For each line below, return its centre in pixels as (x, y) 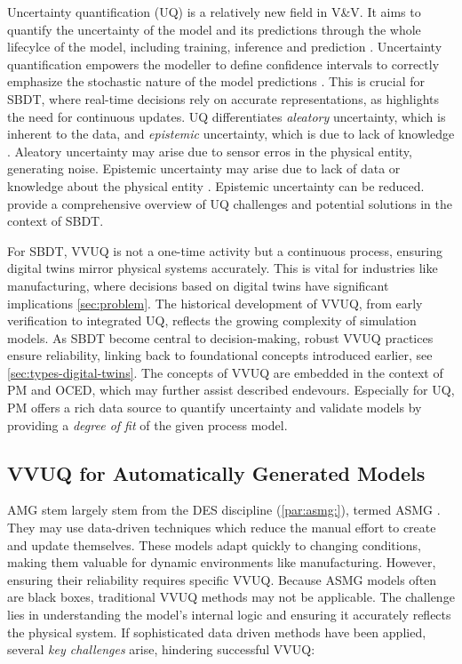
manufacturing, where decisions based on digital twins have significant (198, 285)
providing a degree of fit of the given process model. (147, 424)
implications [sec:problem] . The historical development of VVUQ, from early (215, 303)
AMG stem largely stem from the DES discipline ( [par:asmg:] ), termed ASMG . (224, 510)
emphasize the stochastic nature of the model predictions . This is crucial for (216, 81)
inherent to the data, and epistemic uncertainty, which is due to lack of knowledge (231, 134)
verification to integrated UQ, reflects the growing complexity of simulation (212, 320)
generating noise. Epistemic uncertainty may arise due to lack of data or (204, 168)
